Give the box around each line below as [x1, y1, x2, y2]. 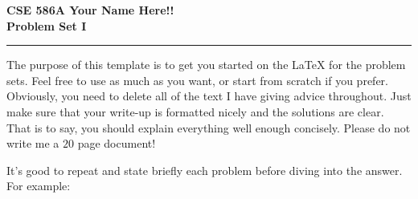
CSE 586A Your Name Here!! [6, 2, 174, 18]
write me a [6, 135, 59, 152]
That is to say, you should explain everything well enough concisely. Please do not [6, 119, 411, 136]
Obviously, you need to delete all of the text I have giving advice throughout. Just [6, 87, 412, 104]
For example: [6, 177, 71, 194]
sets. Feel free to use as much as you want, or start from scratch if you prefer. [6, 71, 388, 88]
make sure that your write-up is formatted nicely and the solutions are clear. [6, 103, 384, 120]
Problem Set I [6, 17, 87, 34]
